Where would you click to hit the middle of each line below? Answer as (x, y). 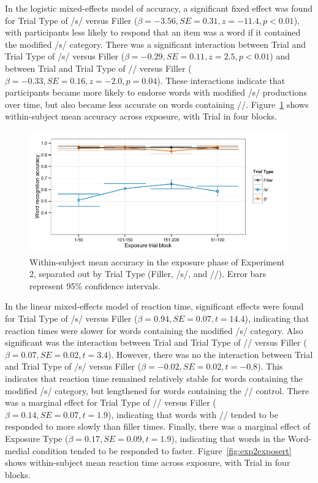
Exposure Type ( (37, 438)
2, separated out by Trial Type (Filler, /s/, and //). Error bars (148, 274)
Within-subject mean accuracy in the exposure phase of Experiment (157, 261)
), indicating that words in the (228, 438)
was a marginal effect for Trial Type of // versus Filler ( (111, 402)
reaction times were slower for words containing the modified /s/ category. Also (154, 330)
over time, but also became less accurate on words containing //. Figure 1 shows (157, 104)
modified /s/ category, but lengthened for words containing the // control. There (157, 390)
